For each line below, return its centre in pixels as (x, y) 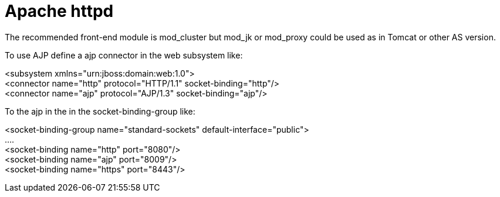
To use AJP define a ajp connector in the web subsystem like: (124, 55)
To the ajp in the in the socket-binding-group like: (100, 111)
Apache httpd (59, 11)
